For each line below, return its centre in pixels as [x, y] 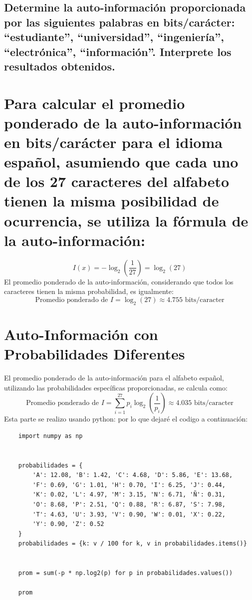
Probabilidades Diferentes [95, 354]
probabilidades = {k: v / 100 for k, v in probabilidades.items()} [132, 544]
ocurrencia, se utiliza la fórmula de [126, 220]
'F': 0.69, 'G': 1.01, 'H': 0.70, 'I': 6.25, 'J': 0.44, [129, 485]
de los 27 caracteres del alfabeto [117, 181]
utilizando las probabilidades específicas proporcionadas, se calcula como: [116, 387]
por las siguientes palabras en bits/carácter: [120, 22]
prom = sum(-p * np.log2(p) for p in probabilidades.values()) [126, 573]
